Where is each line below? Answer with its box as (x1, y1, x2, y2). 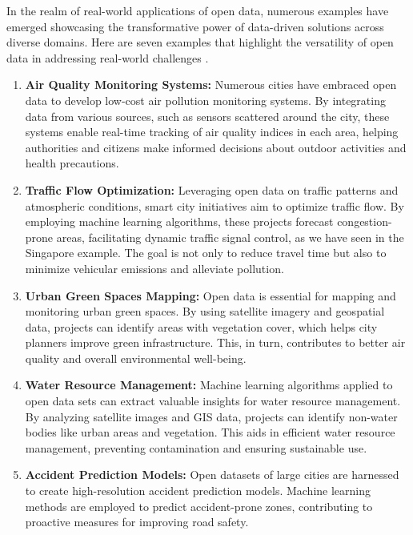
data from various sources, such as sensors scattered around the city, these (25, 107, 390, 124)
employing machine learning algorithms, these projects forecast (25, 213, 334, 230)
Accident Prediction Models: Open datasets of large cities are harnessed (25, 466, 399, 483)
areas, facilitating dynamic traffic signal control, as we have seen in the (56, 228, 404, 245)
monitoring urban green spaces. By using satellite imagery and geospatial (25, 303, 385, 320)
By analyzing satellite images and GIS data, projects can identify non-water (25, 408, 398, 424)
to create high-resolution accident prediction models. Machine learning (25, 482, 371, 499)
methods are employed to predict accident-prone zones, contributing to (25, 497, 373, 514)
